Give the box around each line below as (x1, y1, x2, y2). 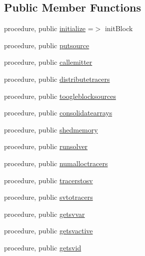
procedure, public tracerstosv (4, 175, 93, 185)
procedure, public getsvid (4, 242, 81, 252)
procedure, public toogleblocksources (4, 90, 116, 101)
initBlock (104, 23, 133, 34)
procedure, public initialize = (4, 23, 93, 34)
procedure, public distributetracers (4, 73, 110, 84)
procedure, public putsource (4, 40, 89, 50)
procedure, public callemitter (4, 57, 92, 67)
